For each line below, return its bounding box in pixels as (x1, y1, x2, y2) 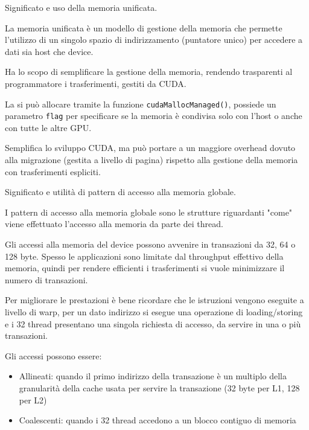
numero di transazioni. (5, 273, 88, 286)
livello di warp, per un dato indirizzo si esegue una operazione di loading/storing (5, 306, 303, 318)
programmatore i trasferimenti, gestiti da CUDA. (5, 77, 186, 89)
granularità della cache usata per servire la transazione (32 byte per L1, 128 (19, 381, 300, 394)
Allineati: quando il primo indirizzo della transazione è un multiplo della (19, 370, 287, 382)
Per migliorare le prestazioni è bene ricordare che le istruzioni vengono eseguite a (5, 294, 304, 306)
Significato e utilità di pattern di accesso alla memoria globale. (5, 185, 236, 198)
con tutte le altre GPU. (5, 121, 92, 133)
